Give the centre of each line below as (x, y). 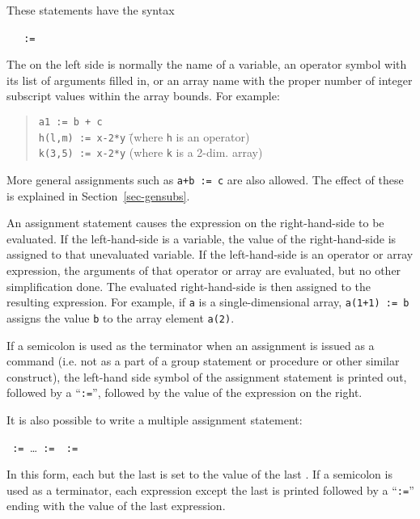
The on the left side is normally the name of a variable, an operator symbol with (207, 64)
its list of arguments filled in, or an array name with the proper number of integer (210, 80)
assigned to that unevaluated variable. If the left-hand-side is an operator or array (210, 254)
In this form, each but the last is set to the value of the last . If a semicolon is (199, 474)
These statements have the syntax (91, 10)
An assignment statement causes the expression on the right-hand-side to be (195, 223)
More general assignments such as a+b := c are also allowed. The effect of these (205, 179)
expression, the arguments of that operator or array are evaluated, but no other (204, 270)
